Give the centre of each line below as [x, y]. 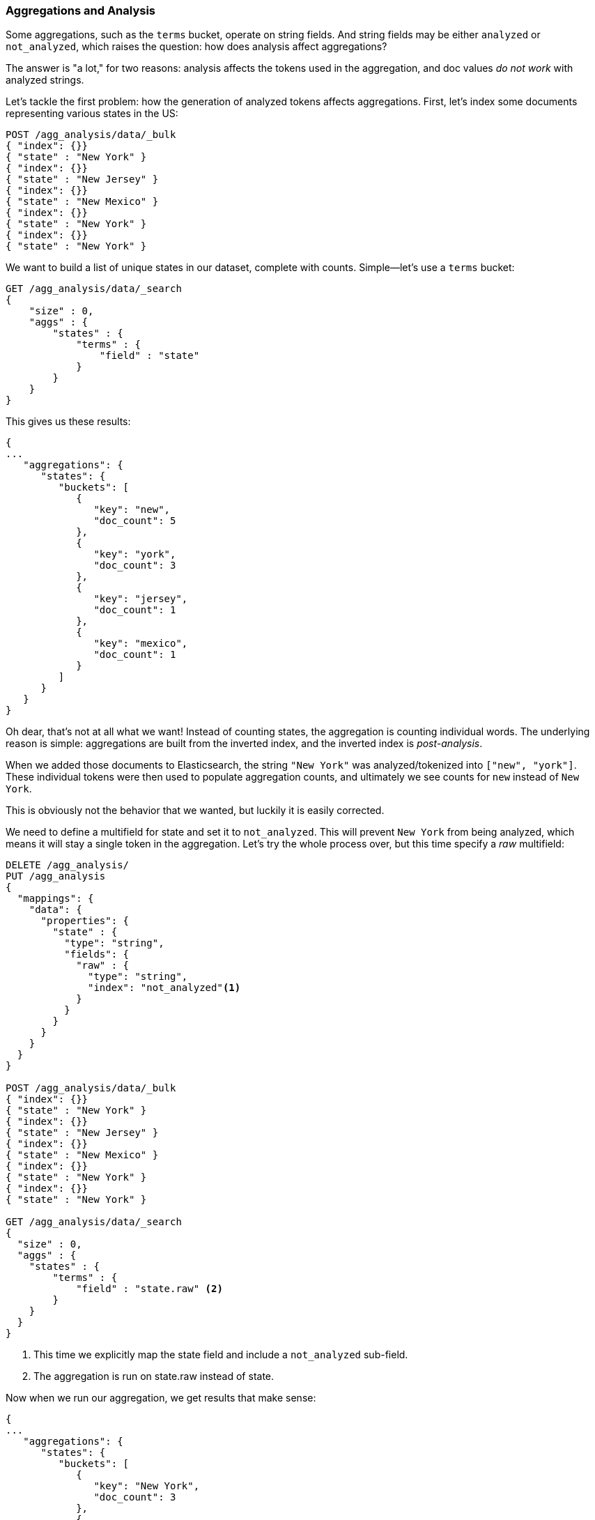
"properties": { [85, 921]
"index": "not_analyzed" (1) [164, 988]
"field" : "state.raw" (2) [149, 1289]
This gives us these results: [68, 422]
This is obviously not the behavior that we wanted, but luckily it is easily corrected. [195, 811]
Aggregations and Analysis [81, 10]
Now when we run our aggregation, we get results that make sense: [161, 1398]
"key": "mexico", [141, 644]
